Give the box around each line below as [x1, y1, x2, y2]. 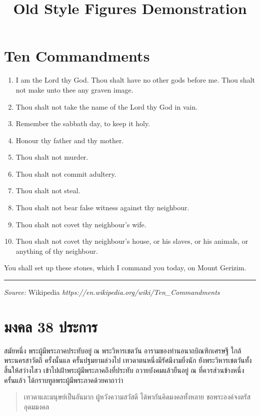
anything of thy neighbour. [15, 245, 98, 256]
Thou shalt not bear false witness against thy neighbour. [15, 202, 189, 213]
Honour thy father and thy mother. [15, 135, 124, 145]
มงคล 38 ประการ [4, 316, 97, 336]
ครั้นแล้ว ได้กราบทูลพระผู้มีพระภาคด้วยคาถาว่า [4, 374, 123, 385]
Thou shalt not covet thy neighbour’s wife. [15, 219, 146, 229]
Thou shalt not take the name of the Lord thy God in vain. [15, 101, 198, 112]
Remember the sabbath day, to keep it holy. [15, 118, 150, 129]
